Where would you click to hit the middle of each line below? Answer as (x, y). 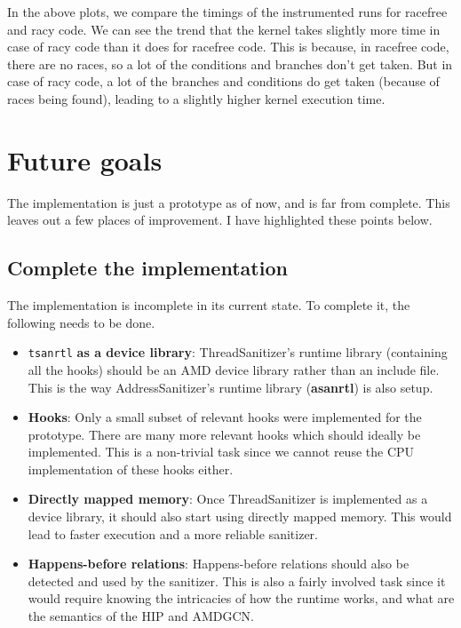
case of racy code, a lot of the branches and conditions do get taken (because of (223, 81)
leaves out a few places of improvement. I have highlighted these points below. (220, 220)
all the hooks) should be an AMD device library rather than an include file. (234, 369)
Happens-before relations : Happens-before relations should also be (219, 564)
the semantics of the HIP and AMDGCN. (141, 616)
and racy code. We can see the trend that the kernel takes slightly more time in (224, 29)
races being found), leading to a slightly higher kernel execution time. (196, 98)
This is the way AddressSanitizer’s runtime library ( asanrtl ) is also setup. (230, 387)
